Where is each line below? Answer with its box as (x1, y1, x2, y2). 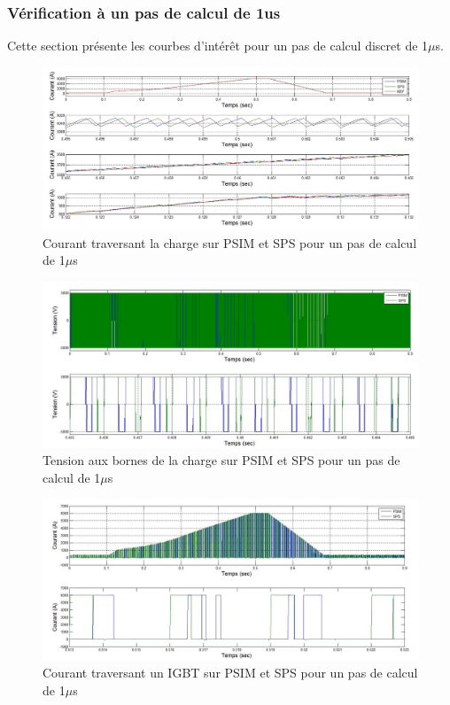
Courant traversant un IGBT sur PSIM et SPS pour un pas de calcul (43, 663, 418, 682)
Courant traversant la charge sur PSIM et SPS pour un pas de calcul (43, 233, 417, 252)
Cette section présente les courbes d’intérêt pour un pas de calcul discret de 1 (7, 36, 429, 55)
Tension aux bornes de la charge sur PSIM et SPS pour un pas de (43, 451, 400, 469)
